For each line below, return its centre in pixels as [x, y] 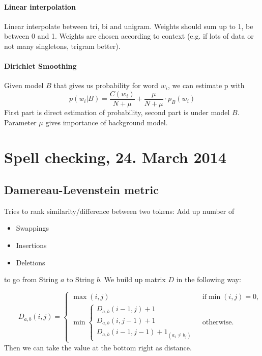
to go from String [31, 279]
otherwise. [218, 322]
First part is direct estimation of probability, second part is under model [117, 112]
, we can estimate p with [206, 85]
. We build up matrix [133, 279]
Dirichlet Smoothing [40, 66]
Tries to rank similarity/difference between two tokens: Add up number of [119, 211]
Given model [24, 85]
